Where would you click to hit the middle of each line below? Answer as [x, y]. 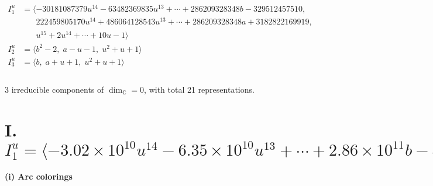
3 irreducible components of [54, 90]
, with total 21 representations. [199, 90]
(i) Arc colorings [39, 176]
